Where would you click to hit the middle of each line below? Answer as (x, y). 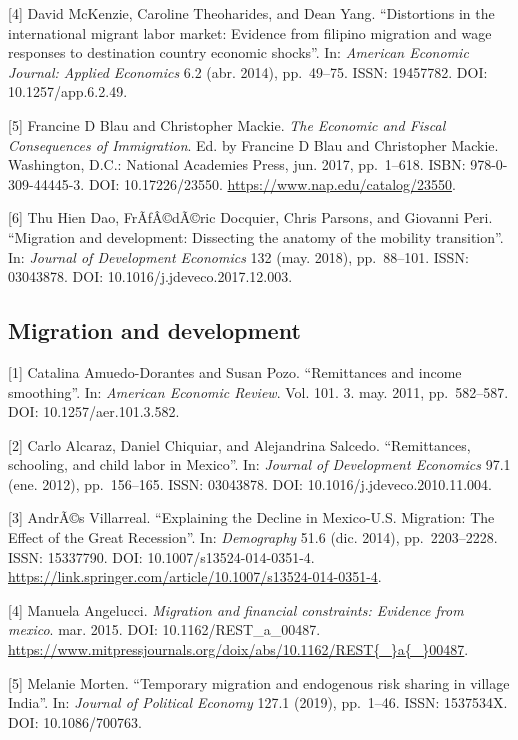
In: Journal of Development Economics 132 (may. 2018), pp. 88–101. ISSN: (238, 256)
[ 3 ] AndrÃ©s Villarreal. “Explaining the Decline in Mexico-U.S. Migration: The (251, 517)
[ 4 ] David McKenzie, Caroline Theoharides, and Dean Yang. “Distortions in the (251, 13)
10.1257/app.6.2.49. (68, 91)
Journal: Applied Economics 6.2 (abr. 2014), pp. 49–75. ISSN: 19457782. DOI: (248, 71)
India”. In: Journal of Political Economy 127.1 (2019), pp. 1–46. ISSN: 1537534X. (258, 702)
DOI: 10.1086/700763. (75, 721)
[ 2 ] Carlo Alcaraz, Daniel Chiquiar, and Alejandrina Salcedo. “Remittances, (239, 444)
